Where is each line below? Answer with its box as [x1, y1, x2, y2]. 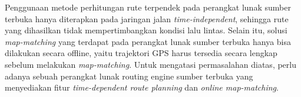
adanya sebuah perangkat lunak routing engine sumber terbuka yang [5, 70, 253, 82]
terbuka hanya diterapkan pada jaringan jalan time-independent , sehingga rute [5, 12, 289, 25]
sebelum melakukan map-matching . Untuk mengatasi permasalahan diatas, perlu [5, 58, 296, 70]
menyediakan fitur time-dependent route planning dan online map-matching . [5, 81, 279, 93]
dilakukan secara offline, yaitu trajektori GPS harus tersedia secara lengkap [5, 47, 277, 59]
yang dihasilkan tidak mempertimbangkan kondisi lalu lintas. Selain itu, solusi [5, 24, 287, 36]
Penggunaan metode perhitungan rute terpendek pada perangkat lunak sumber [5, 1, 291, 13]
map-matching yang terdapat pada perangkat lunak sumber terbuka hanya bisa [5, 35, 291, 47]
